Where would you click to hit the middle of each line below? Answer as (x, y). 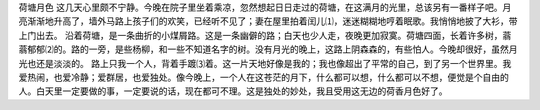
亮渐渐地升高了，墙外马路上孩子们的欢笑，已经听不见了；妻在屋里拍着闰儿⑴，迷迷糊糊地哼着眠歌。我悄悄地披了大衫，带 (268, 21)
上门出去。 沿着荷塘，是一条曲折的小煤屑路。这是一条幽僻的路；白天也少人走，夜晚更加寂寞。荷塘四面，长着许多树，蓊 (265, 35)
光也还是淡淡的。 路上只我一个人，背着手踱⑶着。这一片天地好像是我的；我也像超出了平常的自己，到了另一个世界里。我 (265, 63)
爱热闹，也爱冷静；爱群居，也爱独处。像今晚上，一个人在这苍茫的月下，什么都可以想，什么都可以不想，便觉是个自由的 (263, 77)
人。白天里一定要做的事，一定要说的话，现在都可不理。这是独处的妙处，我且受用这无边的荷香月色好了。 (233, 91)
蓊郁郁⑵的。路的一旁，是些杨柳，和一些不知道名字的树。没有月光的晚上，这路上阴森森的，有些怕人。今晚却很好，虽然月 (268, 49)
